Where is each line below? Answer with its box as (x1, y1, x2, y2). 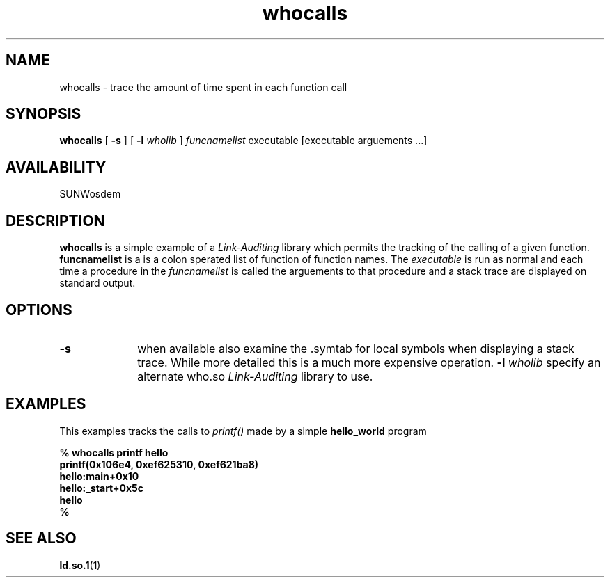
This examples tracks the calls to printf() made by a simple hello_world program (59, 424, 427, 437)
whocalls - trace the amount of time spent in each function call (59, 81, 347, 93)
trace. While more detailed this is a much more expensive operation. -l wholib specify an (137, 355, 601, 369)
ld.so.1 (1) (59, 559, 101, 571)
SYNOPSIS (6, 105, 81, 123)
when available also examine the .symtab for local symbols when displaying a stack (137, 341, 574, 356)
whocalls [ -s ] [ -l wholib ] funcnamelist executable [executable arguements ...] (59, 134, 428, 147)
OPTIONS (6, 301, 72, 319)
